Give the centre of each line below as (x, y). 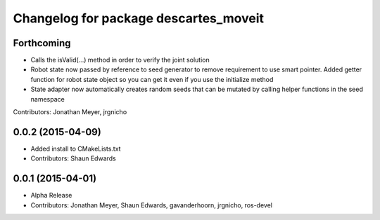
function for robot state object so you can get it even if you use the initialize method (152, 79)
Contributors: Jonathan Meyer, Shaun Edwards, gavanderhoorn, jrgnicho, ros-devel (151, 205)
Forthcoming (42, 43)
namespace (47, 99)
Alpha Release (51, 195)
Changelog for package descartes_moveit (138, 18)
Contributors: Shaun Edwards (73, 158)
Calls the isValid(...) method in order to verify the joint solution (120, 60)
